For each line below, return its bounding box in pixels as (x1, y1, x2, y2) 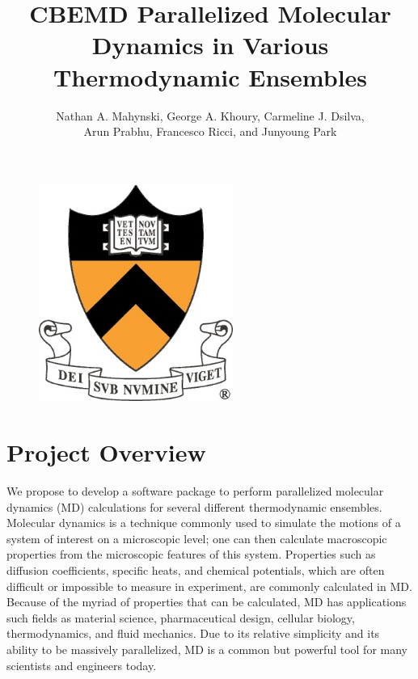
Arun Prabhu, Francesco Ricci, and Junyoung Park (83, 123, 337, 140)
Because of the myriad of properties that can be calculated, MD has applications (6, 593, 407, 610)
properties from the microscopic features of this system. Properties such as (6, 546, 376, 563)
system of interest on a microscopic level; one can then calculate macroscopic (6, 529, 387, 546)
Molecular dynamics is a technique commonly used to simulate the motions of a (6, 514, 401, 531)
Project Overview (6, 436, 206, 469)
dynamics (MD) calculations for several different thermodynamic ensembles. (6, 498, 382, 515)
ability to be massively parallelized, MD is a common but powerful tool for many (6, 641, 407, 658)
